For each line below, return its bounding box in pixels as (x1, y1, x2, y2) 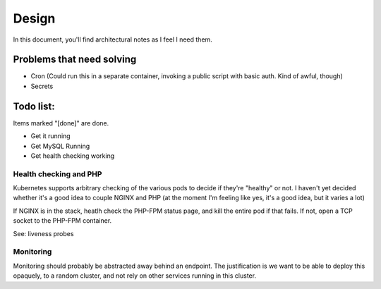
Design (13, 11, 56, 26)
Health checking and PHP (13, 169, 102, 179)
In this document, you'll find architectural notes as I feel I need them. (13, 35, 213, 44)
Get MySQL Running (30, 142, 90, 150)
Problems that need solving (13, 54, 137, 66)
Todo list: (13, 100, 56, 112)
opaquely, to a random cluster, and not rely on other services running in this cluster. (13, 271, 257, 280)
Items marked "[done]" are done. (13, 118, 109, 127)
